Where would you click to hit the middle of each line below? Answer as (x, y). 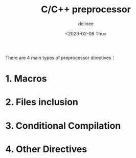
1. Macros (26, 79)
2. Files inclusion (42, 102)
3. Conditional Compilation (63, 125)
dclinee (86, 24)
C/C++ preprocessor (86, 9)
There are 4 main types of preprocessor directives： (61, 57)
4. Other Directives (46, 149)
